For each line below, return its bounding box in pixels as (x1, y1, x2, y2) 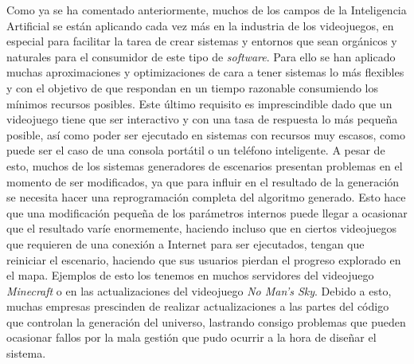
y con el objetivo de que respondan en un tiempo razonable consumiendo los (6, 79, 378, 96)
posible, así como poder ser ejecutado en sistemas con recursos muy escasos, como (6, 126, 406, 143)
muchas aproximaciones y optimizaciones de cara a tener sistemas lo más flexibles (6, 64, 404, 80)
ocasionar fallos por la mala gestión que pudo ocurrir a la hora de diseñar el (6, 329, 377, 346)
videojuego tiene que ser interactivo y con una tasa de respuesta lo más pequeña (6, 111, 398, 127)
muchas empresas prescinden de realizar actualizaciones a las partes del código (6, 298, 389, 315)
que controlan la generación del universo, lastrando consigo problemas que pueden (6, 313, 406, 330)
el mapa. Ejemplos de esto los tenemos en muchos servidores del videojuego (6, 267, 374, 284)
